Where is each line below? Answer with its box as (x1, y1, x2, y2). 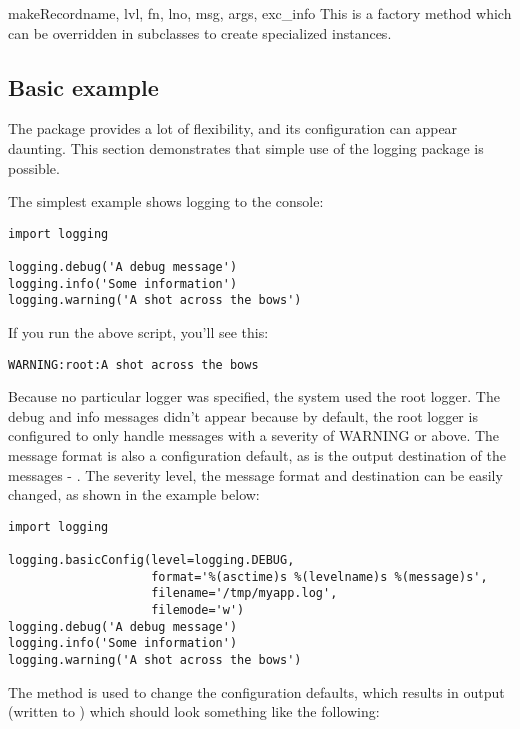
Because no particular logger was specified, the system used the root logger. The (8, 386, 500, 407)
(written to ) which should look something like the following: (8, 701, 380, 722)
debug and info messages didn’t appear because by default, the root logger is (8, 405, 478, 426)
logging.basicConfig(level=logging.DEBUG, (8, 553, 295, 568)
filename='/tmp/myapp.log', (151, 586, 338, 601)
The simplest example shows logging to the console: (8, 191, 324, 212)
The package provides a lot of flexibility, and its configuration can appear (8, 118, 458, 139)
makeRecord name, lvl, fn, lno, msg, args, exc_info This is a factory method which (8, 3, 512, 23)
